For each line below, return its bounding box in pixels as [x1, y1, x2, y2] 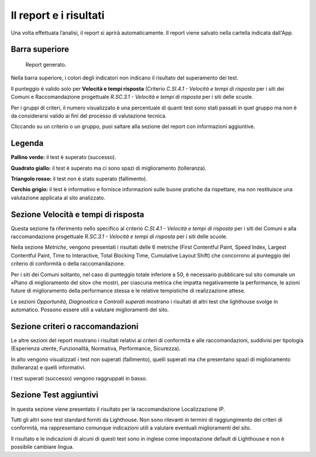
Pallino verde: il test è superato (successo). [11, 154, 116, 161]
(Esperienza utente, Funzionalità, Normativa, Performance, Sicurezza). [11, 345, 181, 352]
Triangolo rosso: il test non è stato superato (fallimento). [11, 175, 147, 182]
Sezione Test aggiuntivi [11, 390, 99, 400]
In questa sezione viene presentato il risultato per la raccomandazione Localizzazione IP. [11, 406, 225, 413]
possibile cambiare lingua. [11, 444, 74, 451]
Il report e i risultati [11, 9, 105, 22]
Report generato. [25, 61, 67, 68]
